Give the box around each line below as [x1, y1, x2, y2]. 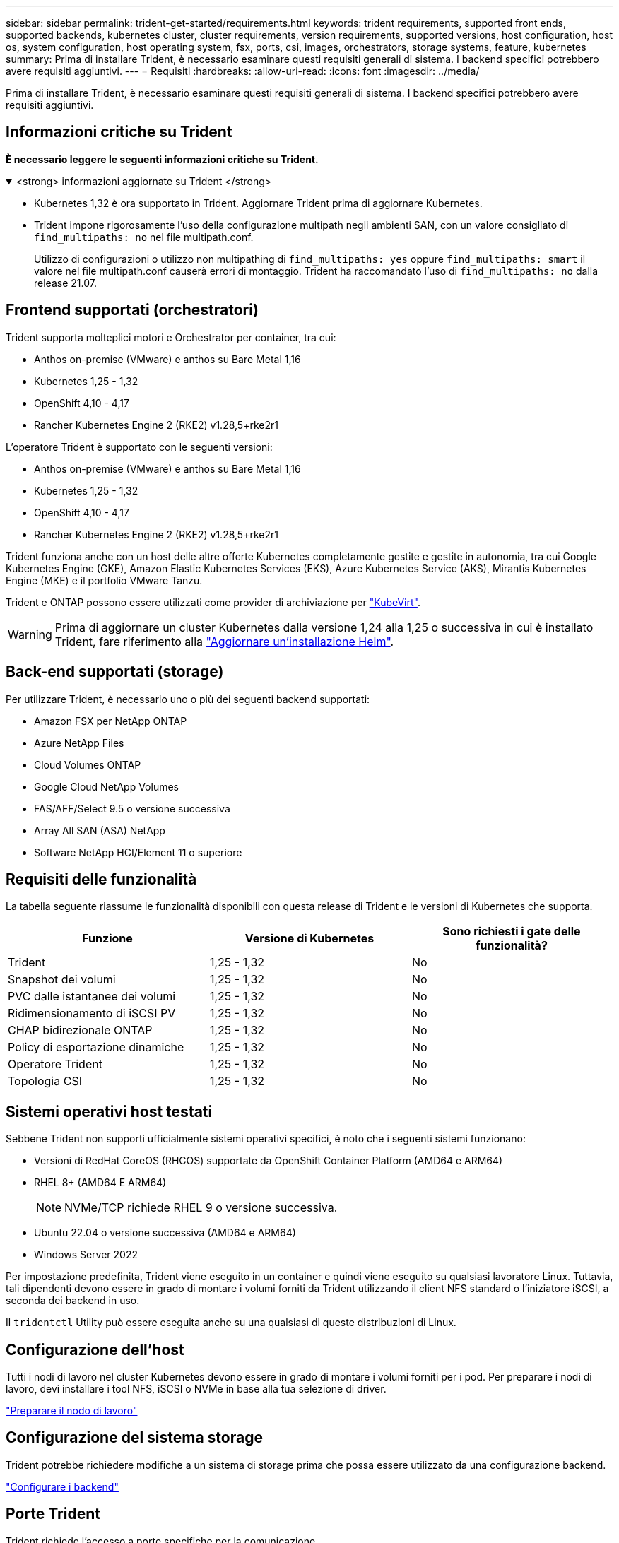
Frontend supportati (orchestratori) [6, 301, 259, 319]
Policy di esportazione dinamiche [8, 1040, 184, 1055]
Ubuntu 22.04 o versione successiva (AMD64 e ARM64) [34, 1226, 296, 1239]
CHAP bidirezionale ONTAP [8, 1023, 153, 1038]
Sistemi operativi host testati [6, 1102, 213, 1121]
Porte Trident [6, 1505, 100, 1523]
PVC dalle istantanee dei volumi [8, 989, 176, 1004]
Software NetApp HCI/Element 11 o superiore [34, 846, 242, 858]
